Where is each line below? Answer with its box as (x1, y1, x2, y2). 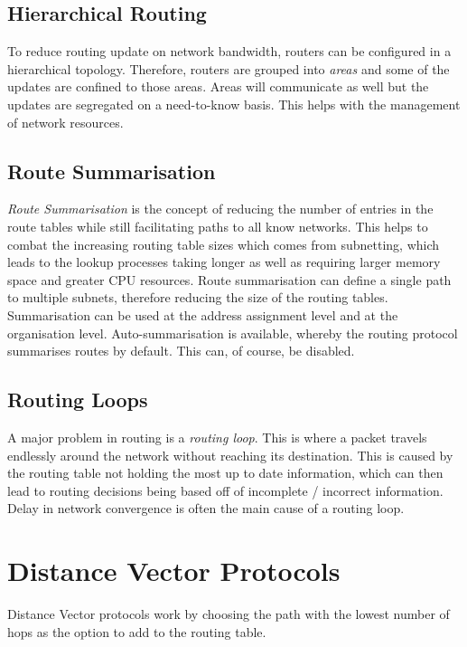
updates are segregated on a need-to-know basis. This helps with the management (7, 94, 461, 113)
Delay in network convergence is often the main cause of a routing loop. (7, 499, 405, 518)
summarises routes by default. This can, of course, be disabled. (7, 341, 355, 360)
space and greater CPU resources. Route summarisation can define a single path (7, 270, 452, 289)
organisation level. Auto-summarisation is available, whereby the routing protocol (7, 323, 458, 342)
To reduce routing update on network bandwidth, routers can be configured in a (7, 42, 452, 61)
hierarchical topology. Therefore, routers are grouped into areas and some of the (7, 59, 450, 78)
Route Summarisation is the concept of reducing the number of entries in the (7, 199, 434, 218)
